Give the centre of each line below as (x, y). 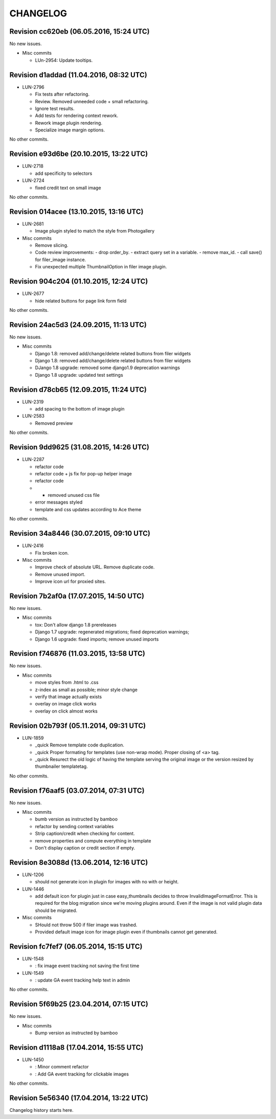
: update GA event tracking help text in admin (83, 980)
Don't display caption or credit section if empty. (85, 848)
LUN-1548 (33, 958)
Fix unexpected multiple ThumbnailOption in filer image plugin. (101, 267)
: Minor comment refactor (62, 1067)
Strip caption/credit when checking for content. (85, 834)
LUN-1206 (33, 875)
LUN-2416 (33, 546)
